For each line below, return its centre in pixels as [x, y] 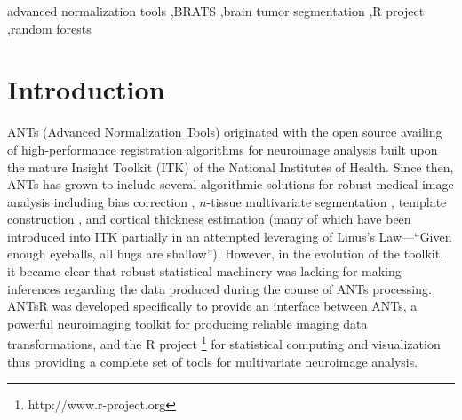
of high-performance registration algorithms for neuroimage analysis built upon [223, 149]
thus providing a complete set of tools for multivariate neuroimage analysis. [213, 361]
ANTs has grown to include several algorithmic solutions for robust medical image [231, 184]
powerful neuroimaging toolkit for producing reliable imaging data [187, 323]
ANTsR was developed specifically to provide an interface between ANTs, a [212, 306]
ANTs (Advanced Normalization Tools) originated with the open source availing [225, 132]
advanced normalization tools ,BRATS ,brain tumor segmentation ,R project [216, 11]
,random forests [49, 28]
